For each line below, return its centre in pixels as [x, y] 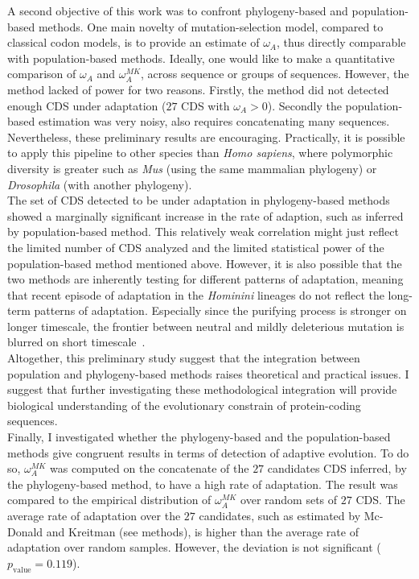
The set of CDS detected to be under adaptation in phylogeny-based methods [199, 200]
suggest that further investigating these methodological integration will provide [202, 389]
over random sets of [289, 500]
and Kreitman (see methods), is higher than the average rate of [202, 531]
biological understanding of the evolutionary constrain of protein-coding [184, 405]
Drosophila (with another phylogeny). [100, 184]
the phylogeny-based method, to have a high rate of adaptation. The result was [203, 484]
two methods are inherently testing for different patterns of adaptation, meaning [205, 279]
